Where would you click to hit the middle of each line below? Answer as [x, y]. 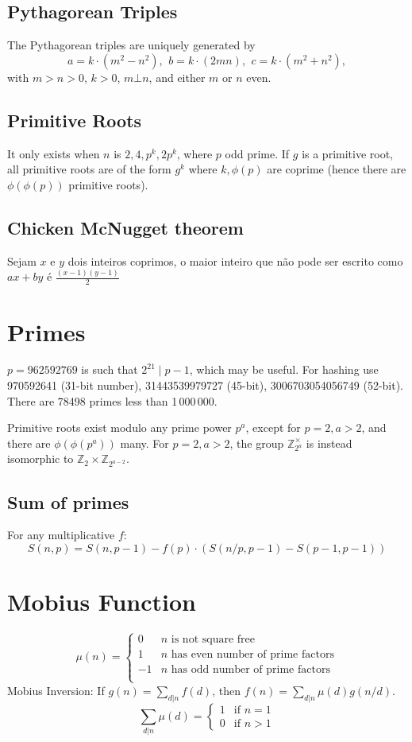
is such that [110, 369]
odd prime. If [257, 153]
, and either [177, 77]
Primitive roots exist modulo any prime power [119, 427]
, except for [273, 427]
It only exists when [54, 153]
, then [226, 690]
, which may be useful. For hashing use [284, 369]
